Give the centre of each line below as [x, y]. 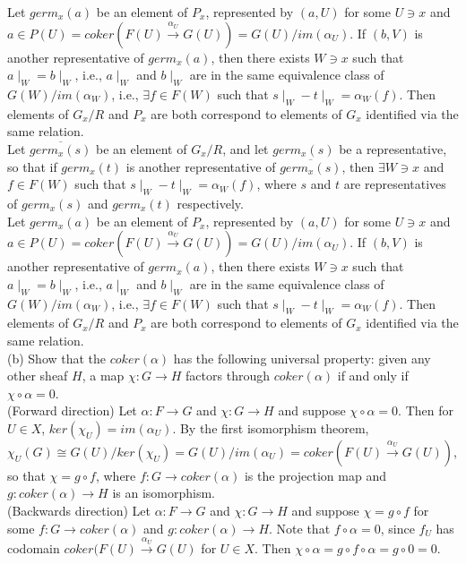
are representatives [395, 184]
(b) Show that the [57, 358]
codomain [34, 548]
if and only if [373, 376]
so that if [32, 166]
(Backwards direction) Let [79, 511]
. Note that [300, 528]
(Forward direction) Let [72, 410]
